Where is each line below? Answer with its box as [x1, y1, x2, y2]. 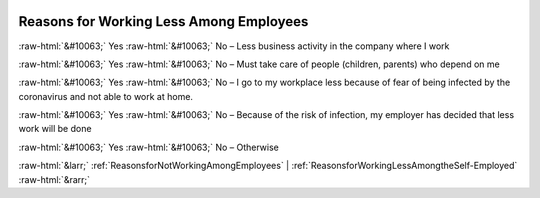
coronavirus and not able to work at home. [18, 90, 194, 102]
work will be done [18, 123, 92, 135]
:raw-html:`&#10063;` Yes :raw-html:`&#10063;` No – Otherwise [18, 141, 280, 153]
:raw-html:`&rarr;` [18, 173, 90, 185]
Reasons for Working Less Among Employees [18, 13, 309, 30]
